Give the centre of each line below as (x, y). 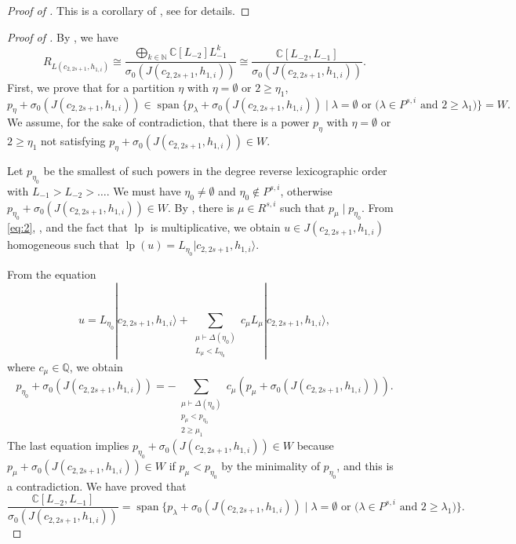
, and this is (365, 466)
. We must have (144, 190)
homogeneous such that (63, 245)
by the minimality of (271, 466)
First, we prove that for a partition (91, 88)
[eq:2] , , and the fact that (68, 227)
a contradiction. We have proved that (97, 486)
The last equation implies (68, 445)
